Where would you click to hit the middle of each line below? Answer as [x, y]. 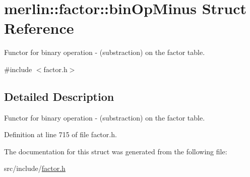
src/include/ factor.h [35, 168]
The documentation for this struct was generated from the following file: [116, 151]
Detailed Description [59, 96]
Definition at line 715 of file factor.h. [60, 134]
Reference [39, 28]
